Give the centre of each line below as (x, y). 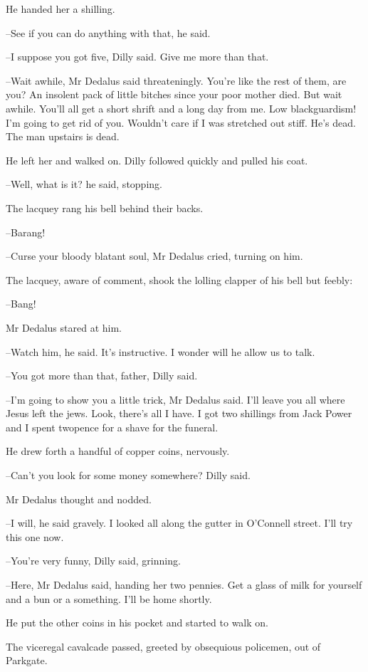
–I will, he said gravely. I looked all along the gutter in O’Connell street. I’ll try (179, 523)
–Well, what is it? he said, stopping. (84, 184)
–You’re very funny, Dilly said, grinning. (93, 561)
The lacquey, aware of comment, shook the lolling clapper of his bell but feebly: (179, 279)
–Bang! (21, 304)
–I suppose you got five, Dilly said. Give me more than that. (137, 57)
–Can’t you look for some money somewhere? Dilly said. (128, 475)
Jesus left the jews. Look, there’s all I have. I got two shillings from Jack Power (179, 413)
